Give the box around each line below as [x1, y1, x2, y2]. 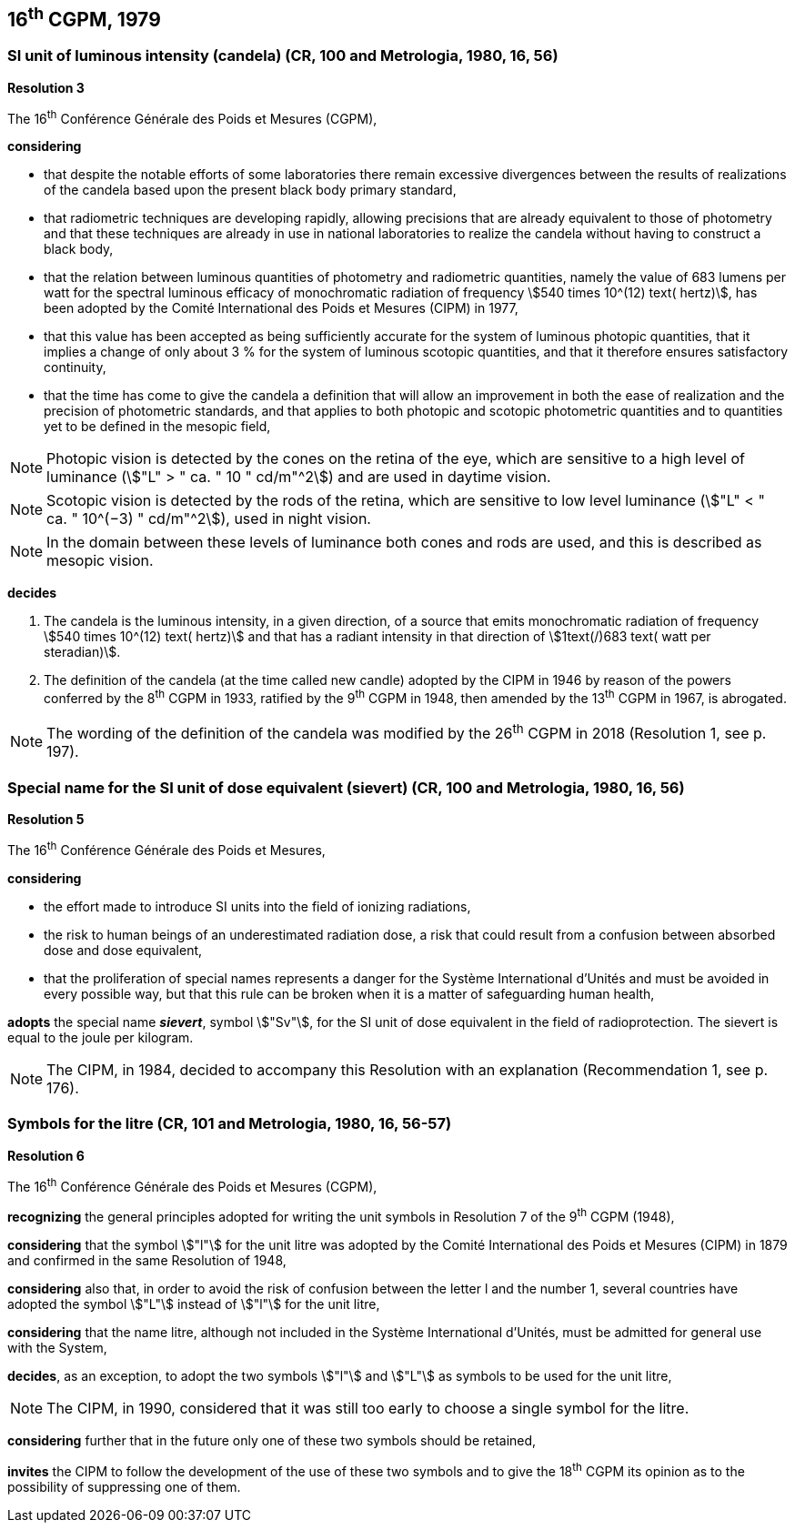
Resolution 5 [7, 811, 85, 828]
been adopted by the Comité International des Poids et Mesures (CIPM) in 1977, [44, 300, 518, 317]
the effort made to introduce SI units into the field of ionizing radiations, [44, 898, 471, 914]
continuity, [44, 359, 106, 376]
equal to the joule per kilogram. [7, 1029, 194, 1045]
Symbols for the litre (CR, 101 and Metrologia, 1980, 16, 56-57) [7, 1114, 452, 1133]
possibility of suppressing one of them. [7, 1478, 241, 1495]
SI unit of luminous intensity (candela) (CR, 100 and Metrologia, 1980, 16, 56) [7, 46, 559, 65]
